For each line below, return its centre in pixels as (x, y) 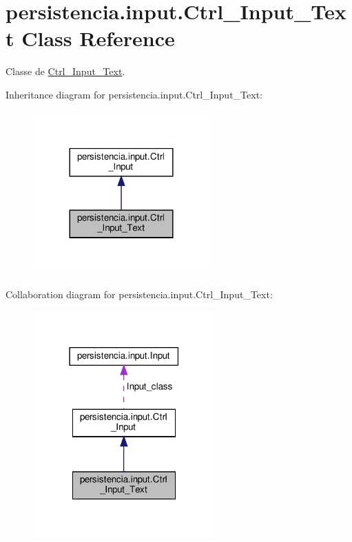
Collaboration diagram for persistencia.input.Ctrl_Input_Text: (139, 294)
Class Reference (98, 38)
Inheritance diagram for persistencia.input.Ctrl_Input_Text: (134, 94)
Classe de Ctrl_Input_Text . (65, 71)
